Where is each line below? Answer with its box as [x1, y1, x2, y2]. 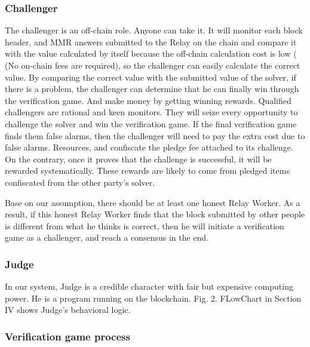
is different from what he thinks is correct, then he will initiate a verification [5, 219, 284, 232]
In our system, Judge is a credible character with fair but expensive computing [5, 280, 293, 293]
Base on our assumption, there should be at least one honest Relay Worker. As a [5, 196, 300, 208]
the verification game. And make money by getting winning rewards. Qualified [5, 94, 291, 106]
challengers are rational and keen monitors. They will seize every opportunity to [5, 106, 298, 118]
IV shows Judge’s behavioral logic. [5, 303, 131, 316]
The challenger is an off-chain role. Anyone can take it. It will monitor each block [5, 24, 303, 36]
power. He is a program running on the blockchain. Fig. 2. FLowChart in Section [5, 291, 302, 304]
